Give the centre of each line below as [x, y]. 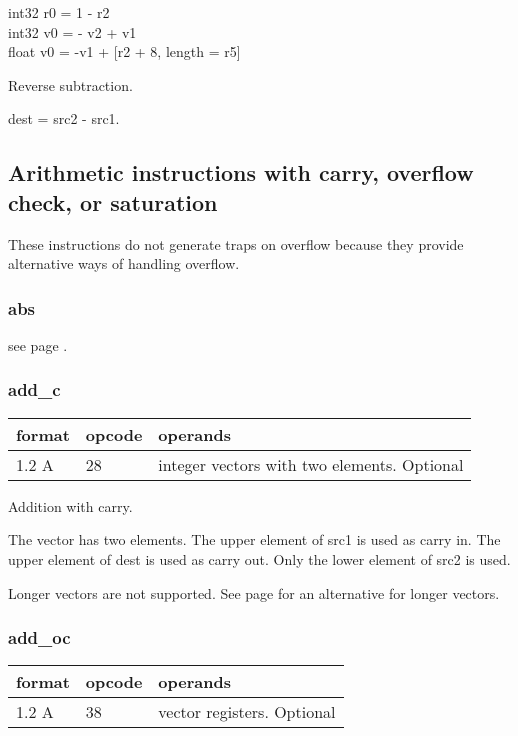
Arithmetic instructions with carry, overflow [241, 172]
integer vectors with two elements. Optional [311, 464]
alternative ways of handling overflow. [124, 263]
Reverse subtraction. [70, 84]
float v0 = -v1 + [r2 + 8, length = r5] [124, 51]
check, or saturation [113, 201]
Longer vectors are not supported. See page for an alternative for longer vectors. [254, 592]
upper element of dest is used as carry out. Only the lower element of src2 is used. [259, 558]
